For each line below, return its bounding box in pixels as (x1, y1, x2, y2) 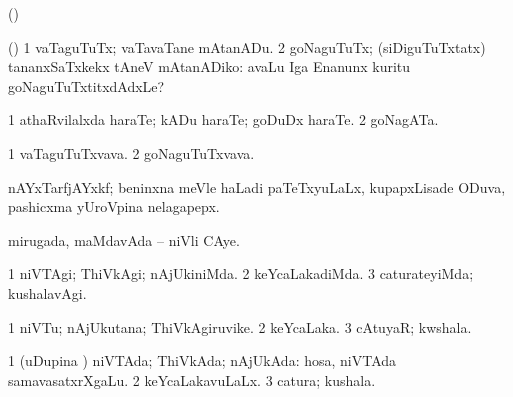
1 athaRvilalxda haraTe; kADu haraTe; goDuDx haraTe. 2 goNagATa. (8, 109, 439, 130)
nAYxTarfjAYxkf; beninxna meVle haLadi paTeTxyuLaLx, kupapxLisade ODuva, (8, 176, 506, 197)
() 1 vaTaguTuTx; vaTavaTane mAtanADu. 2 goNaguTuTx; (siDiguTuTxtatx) (8, 36, 486, 57)
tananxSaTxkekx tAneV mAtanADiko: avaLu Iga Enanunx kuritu (8, 56, 411, 77)
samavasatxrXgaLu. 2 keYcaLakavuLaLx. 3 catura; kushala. (8, 369, 376, 390)
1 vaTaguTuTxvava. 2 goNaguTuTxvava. (8, 142, 255, 163)
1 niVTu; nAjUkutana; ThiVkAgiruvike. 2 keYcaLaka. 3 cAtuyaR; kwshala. (8, 316, 472, 337)
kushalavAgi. (8, 282, 87, 303)
